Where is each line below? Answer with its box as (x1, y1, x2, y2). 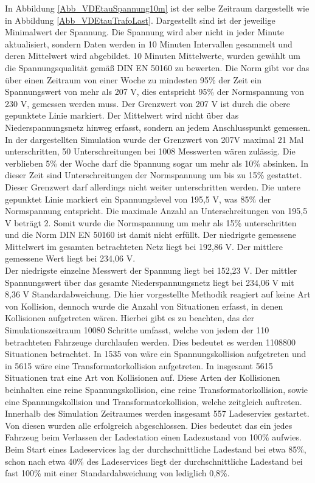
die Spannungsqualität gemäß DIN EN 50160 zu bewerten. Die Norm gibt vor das (5, 61, 310, 74)
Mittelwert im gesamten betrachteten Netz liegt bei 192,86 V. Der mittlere (5, 240, 283, 252)
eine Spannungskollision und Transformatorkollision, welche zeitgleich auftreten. (5, 395, 302, 408)
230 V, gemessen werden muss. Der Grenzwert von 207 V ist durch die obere (5, 97, 291, 109)
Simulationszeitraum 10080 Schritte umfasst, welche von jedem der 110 (5, 324, 269, 336)
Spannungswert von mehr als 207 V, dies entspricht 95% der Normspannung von (5, 85, 305, 98)
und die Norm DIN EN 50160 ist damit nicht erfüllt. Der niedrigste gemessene (5, 228, 296, 241)
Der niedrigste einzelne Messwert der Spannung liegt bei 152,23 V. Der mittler (5, 264, 297, 277)
